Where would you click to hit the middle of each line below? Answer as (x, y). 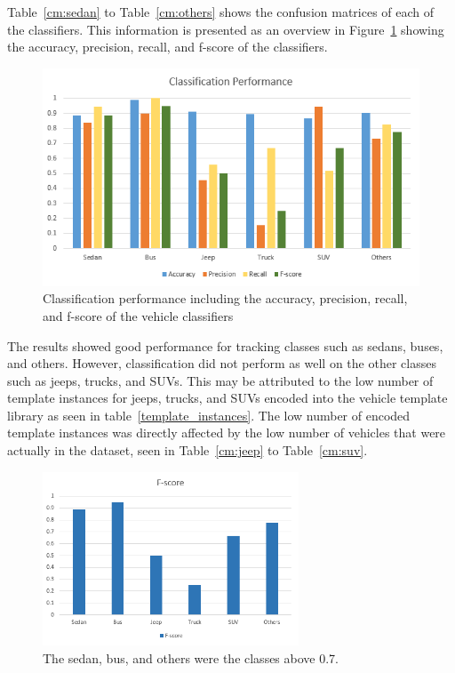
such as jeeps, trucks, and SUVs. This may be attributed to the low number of (220, 380)
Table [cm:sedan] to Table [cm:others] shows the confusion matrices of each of (221, 12)
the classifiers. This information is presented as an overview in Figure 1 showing (226, 29)
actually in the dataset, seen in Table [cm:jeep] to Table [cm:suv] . (188, 450)
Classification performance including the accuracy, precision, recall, (225, 298)
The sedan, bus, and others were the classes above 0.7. (191, 658)
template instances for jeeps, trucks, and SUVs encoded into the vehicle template (227, 398)
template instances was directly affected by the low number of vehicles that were (227, 433)
